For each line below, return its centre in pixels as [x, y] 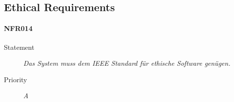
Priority [16, 79]
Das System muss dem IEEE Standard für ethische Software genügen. [127, 63]
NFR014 [18, 28]
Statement [19, 47]
